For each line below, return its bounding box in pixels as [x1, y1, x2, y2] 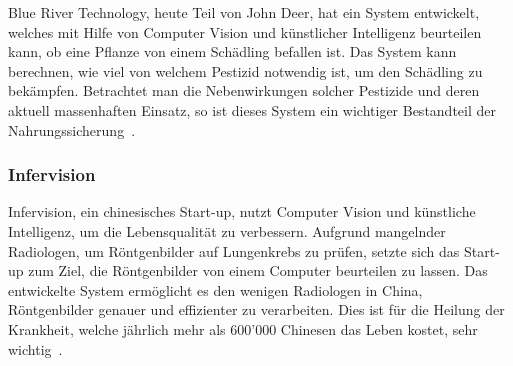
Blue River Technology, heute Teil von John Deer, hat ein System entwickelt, [8, 2, 480, 22]
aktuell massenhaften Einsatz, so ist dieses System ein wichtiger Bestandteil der [8, 99, 496, 120]
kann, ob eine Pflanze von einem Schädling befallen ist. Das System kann [8, 41, 457, 62]
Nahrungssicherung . [8, 119, 136, 140]
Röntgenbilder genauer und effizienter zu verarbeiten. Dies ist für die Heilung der [8, 299, 505, 320]
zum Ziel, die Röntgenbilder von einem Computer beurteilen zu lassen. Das [28, 260, 488, 281]
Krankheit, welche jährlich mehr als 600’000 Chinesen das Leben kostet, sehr [8, 318, 478, 339]
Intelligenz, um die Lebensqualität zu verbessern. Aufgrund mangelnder [8, 220, 446, 241]
